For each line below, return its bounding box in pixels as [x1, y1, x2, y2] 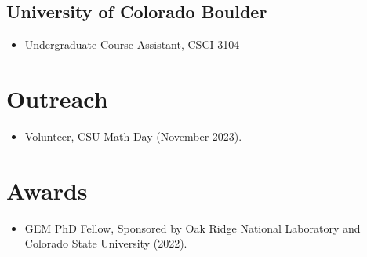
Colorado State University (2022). [24, 235, 187, 251]
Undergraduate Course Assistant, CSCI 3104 [24, 36, 240, 53]
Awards [6, 174, 88, 206]
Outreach [6, 82, 108, 114]
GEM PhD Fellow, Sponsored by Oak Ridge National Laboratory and [24, 219, 361, 236]
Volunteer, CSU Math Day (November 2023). [24, 127, 242, 144]
